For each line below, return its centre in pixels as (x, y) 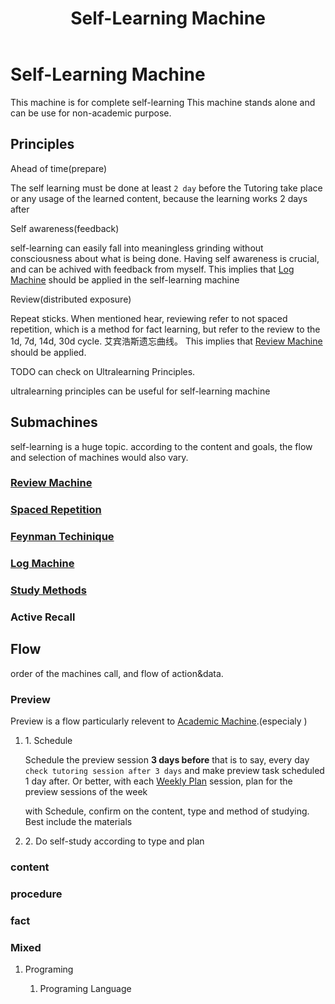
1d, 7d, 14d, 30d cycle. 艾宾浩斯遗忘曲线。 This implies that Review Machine (166, 341)
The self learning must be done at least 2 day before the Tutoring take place (166, 188)
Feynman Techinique (62, 537)
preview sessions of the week (86, 792)
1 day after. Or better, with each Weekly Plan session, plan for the (158, 781)
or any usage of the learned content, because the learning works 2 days (159, 198)
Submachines (54, 422)
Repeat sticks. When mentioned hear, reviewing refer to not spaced (149, 318)
